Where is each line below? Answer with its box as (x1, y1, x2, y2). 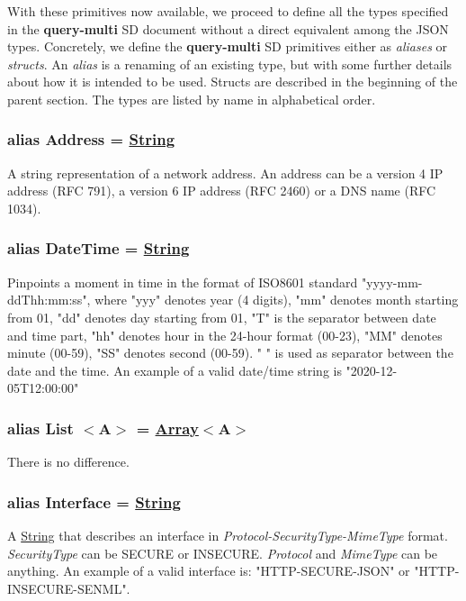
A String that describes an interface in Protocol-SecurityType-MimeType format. (7, 525, 448, 544)
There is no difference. (7, 452, 130, 471)
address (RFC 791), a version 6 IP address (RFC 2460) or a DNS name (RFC (7, 181, 436, 200)
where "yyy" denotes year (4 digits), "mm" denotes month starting (94, 290, 459, 309)
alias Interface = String (7, 490, 181, 513)
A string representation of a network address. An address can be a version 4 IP (7, 163, 444, 182)
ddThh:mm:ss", (7, 290, 91, 309)
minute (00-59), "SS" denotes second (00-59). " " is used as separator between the (7, 343, 453, 362)
